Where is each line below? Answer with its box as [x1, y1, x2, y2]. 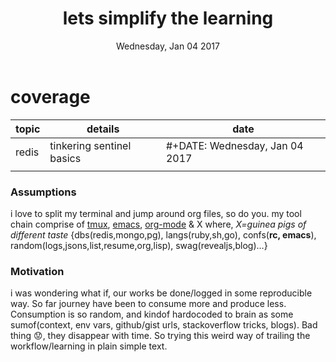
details [86, 122, 120, 136]
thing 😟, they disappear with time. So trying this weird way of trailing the [10, 330, 311, 342]
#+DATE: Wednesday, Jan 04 [165, 138, 304, 152]
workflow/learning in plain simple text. [10, 340, 168, 352]
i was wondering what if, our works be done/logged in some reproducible [10, 287, 313, 299]
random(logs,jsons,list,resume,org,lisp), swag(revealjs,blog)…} [10, 239, 268, 251]
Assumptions [10, 185, 77, 199]
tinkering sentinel [49, 138, 132, 152]
